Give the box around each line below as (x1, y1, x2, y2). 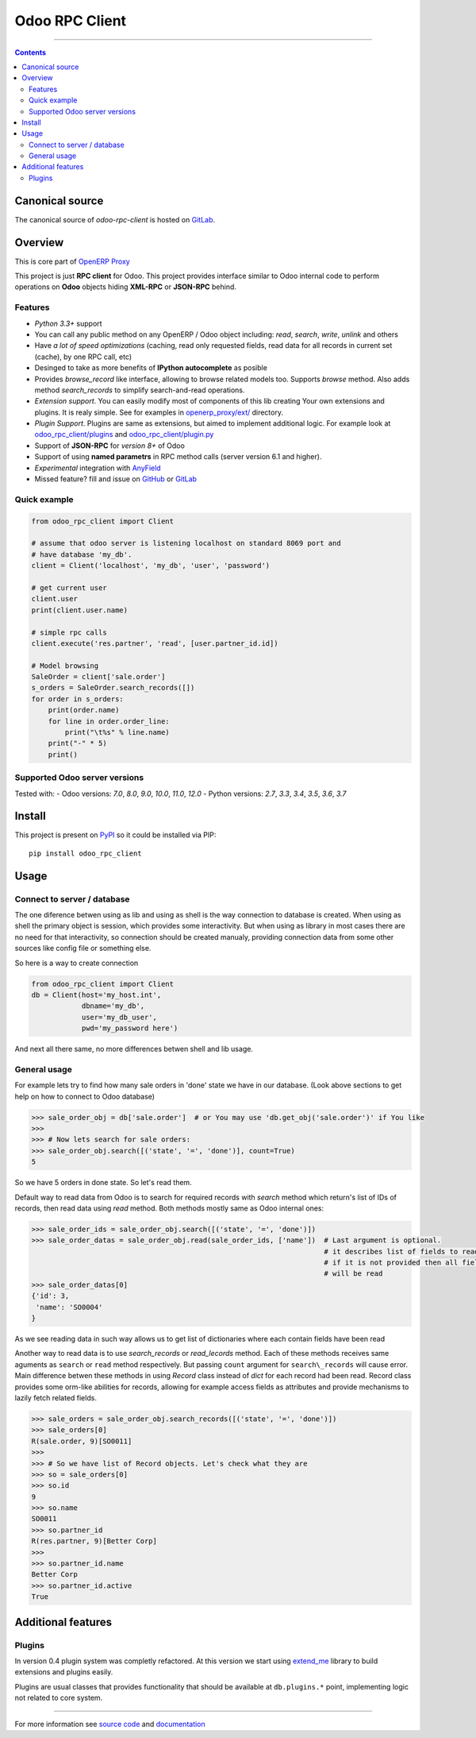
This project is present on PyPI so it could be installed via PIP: (14, 830, 217, 840)
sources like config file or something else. (14, 944, 152, 953)
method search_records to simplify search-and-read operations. (34, 385, 245, 395)
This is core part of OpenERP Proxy (14, 257, 130, 266)
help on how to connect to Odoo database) (14, 1091, 155, 1101)
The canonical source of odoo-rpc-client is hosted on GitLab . (14, 214, 216, 224)
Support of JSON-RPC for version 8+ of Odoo (34, 441, 186, 450)
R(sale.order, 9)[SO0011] (31, 1436, 132, 1446)
